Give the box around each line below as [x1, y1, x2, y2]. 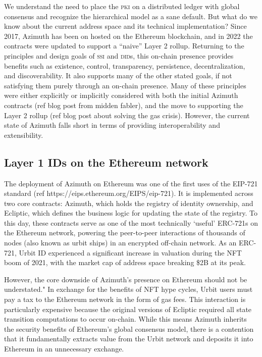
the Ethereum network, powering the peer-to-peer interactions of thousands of [4, 227, 245, 238]
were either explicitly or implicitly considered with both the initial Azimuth [4, 90, 238, 100]
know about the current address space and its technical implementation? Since [4, 21, 247, 31]
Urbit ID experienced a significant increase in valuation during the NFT [19, 247, 242, 258]
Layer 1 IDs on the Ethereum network [4, 154, 208, 170]
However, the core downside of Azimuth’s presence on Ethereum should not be [4, 274, 247, 284]
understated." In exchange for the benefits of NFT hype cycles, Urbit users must [4, 284, 253, 294]
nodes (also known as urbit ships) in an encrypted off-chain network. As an [4, 237, 237, 248]
